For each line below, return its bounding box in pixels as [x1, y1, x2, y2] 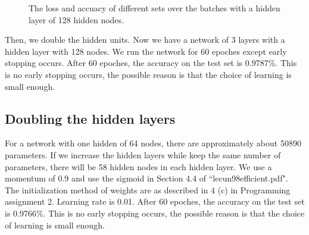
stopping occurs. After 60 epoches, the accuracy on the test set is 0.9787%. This [5, 57, 297, 69]
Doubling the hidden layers [5, 109, 176, 127]
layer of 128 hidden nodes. [29, 13, 124, 26]
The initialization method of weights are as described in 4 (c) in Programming [5, 183, 291, 196]
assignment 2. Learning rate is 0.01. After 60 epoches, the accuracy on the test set [5, 195, 305, 208]
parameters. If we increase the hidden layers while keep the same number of [5, 148, 281, 161]
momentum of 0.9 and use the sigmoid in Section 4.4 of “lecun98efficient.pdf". [5, 172, 288, 184]
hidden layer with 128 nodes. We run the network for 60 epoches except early [5, 45, 287, 57]
